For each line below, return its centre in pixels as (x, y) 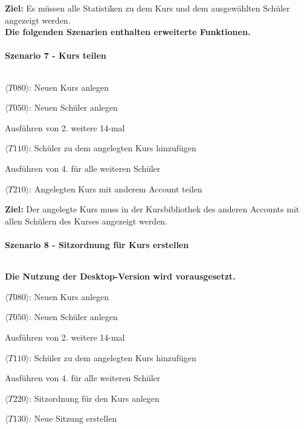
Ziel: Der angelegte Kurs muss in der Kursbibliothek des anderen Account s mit (152, 209)
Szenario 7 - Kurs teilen (56, 55)
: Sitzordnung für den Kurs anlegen (94, 398)
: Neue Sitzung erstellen (73, 418)
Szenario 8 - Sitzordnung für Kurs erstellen (97, 244)
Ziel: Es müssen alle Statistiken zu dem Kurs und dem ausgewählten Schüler (147, 8)
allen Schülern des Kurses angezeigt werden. (86, 221)
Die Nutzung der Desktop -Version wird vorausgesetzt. (120, 276)
